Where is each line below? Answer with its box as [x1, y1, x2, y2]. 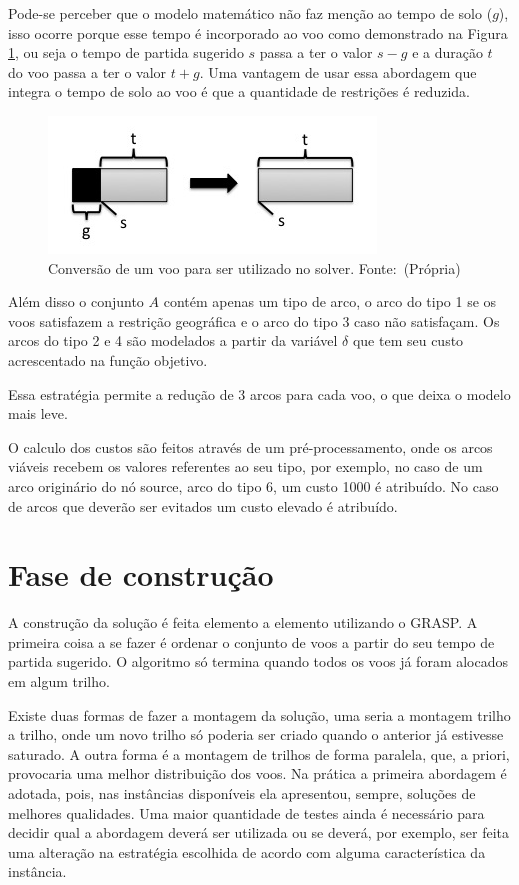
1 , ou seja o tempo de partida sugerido [8, 42, 244, 63]
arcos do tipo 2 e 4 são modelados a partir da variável [8, 330, 338, 351]
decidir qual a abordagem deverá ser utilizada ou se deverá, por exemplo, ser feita [8, 822, 509, 843]
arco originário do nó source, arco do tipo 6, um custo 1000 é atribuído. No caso [8, 475, 499, 496]
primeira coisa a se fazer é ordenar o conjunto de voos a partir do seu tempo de [8, 631, 495, 652]
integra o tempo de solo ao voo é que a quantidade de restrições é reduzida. [8, 81, 470, 102]
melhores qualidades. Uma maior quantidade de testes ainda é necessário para [8, 802, 485, 823]
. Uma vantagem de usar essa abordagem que [199, 61, 477, 82]
